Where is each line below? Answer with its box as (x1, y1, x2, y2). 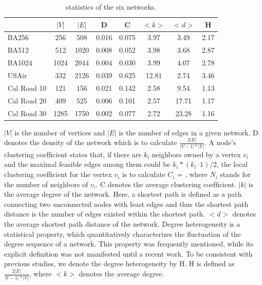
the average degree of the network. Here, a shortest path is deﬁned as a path (4, 189, 242, 199)
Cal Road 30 (8, 108, 47, 118)
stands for (220, 169, 251, 180)
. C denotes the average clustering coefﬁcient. (96, 179, 237, 189)
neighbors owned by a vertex (152, 149, 241, 159)
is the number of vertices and (14, 127, 105, 137)
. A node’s (204, 137, 236, 148)
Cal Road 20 (8, 95, 47, 105)
